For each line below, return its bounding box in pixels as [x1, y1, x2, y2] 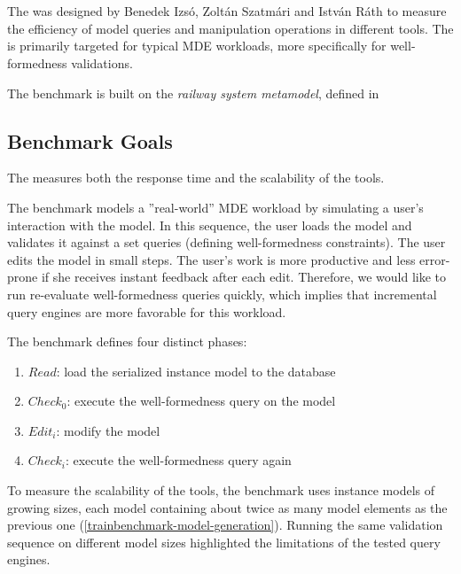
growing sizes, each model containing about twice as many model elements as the [7, 498, 448, 516]
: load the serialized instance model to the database [56, 361, 336, 380]
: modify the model [56, 421, 160, 439]
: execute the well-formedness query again [65, 451, 292, 469]
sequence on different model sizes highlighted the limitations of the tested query [7, 532, 441, 551]
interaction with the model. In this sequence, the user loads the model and [7, 215, 412, 234]
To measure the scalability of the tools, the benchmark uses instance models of [7, 481, 435, 500]
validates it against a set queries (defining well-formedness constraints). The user [7, 233, 446, 252]
